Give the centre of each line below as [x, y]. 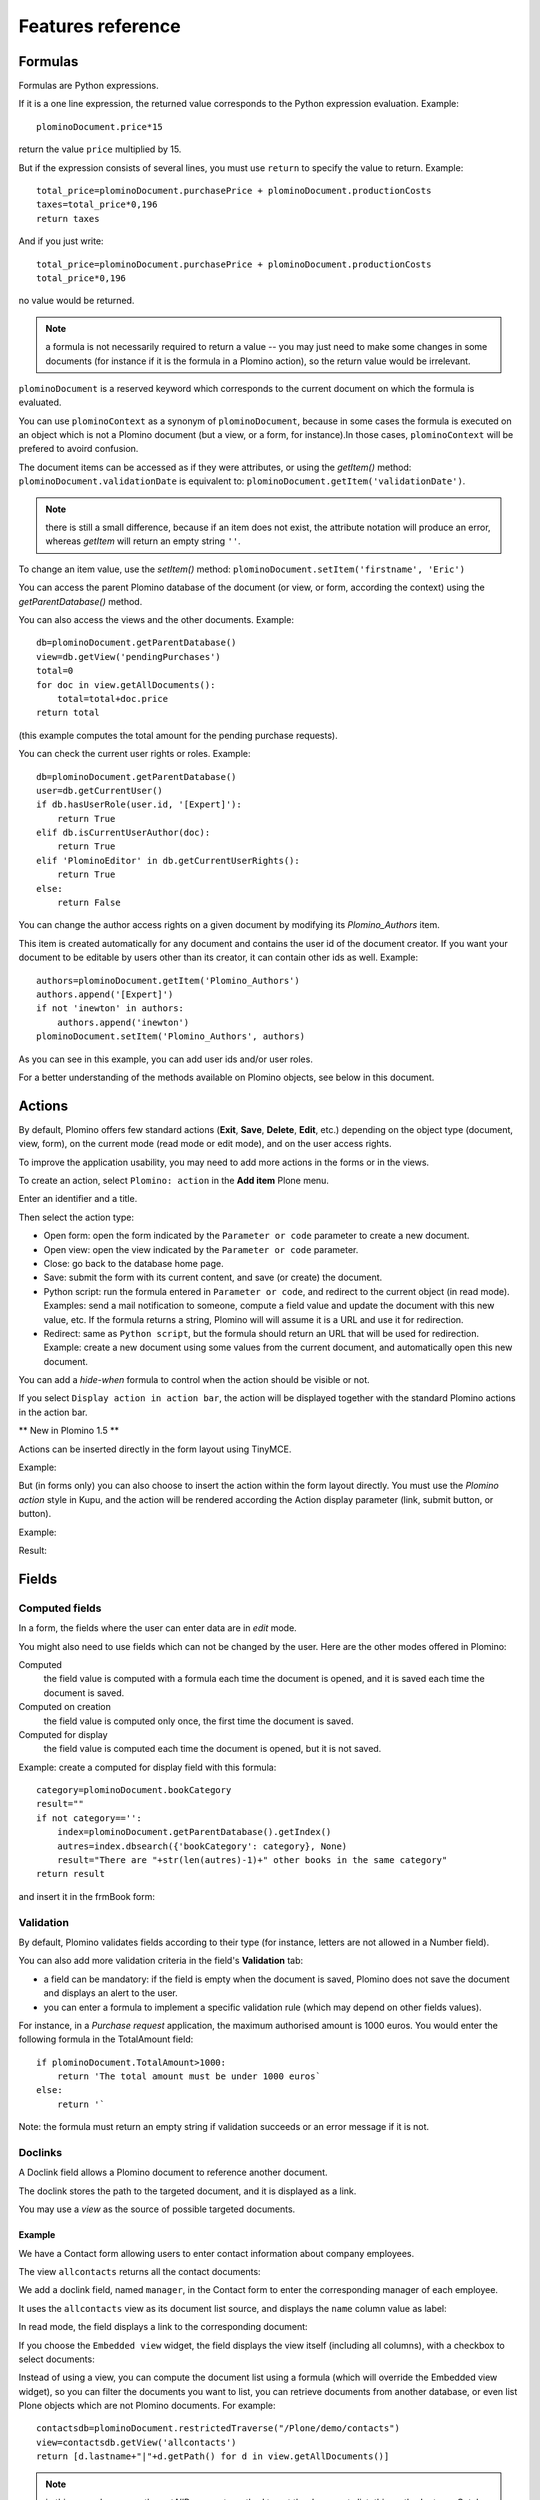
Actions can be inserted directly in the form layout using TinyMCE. [155, 1449]
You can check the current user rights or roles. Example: [134, 754]
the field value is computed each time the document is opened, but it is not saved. [212, 1749]
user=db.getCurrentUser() [100, 790]
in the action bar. [53, 1412]
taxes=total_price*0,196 [97, 204]
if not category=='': [89, 1818]
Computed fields [60, 1608]
